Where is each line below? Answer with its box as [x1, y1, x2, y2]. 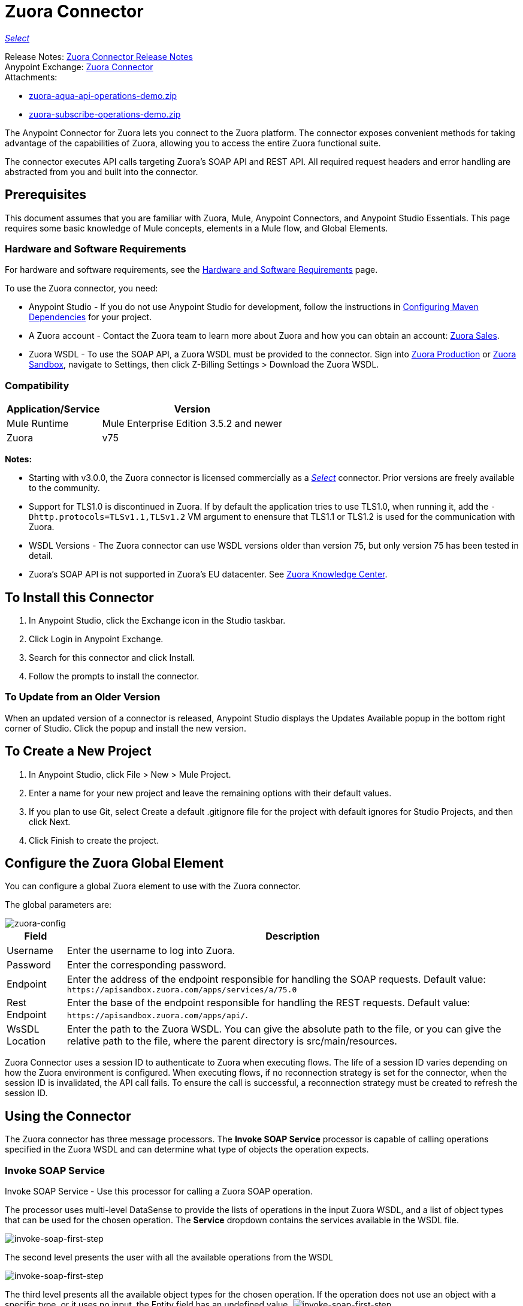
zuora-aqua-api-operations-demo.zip [29, 90, 177, 101]
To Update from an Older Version [5, 691, 161, 703]
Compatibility [5, 379, 69, 392]
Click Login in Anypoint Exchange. [29, 633, 164, 644]
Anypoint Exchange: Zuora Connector [5, 61, 153, 72]
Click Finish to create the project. [29, 835, 159, 845]
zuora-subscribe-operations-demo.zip [29, 109, 181, 119]
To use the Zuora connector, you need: [5, 283, 158, 294]
